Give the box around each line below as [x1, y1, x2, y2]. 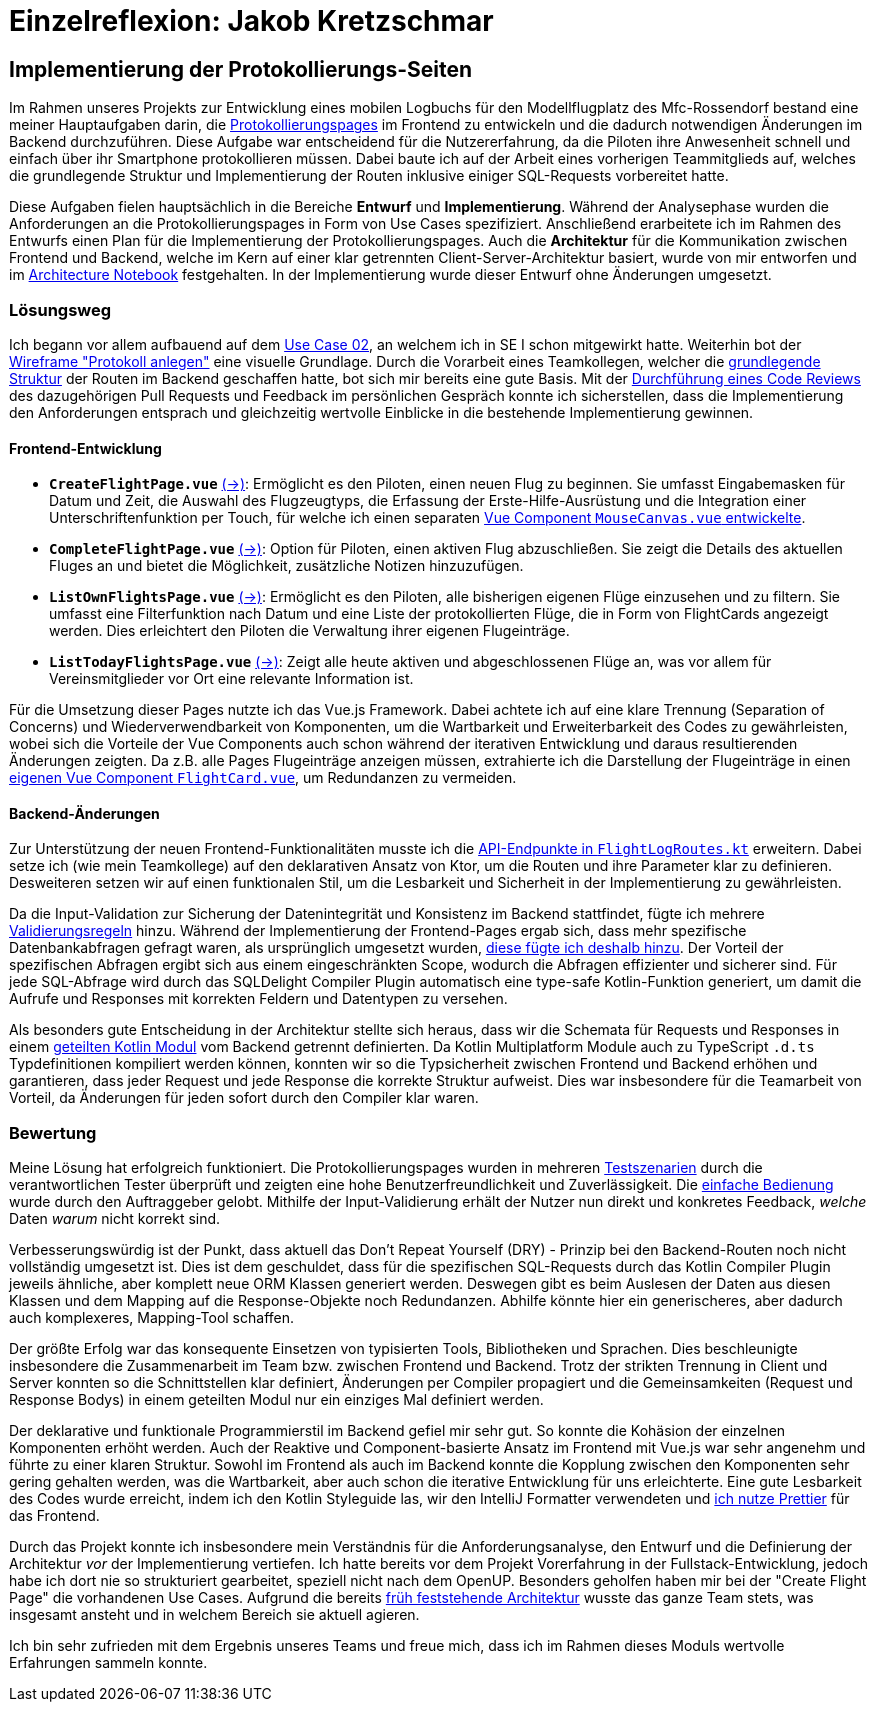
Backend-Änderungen [9, 804, 160, 822]
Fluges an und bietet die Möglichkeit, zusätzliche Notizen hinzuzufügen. [49, 557, 524, 575]
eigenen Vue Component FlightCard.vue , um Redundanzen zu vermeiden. [9, 769, 517, 787]
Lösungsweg [9, 299, 112, 320]
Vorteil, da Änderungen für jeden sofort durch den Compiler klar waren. [9, 1089, 479, 1107]
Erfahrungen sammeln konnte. [9, 1654, 208, 1672]
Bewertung [9, 1122, 97, 1143]
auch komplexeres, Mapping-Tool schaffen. [9, 1309, 295, 1327]
